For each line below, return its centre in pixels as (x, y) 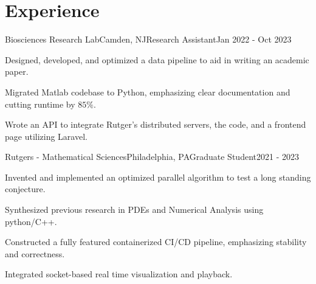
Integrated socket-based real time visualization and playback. (119, 274)
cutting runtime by (40, 104)
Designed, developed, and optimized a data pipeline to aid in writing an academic (157, 59)
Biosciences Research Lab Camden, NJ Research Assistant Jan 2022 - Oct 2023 (148, 39)
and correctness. (35, 253)
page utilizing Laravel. (46, 136)
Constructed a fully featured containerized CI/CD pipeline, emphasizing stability (156, 242)
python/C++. (31, 221)
